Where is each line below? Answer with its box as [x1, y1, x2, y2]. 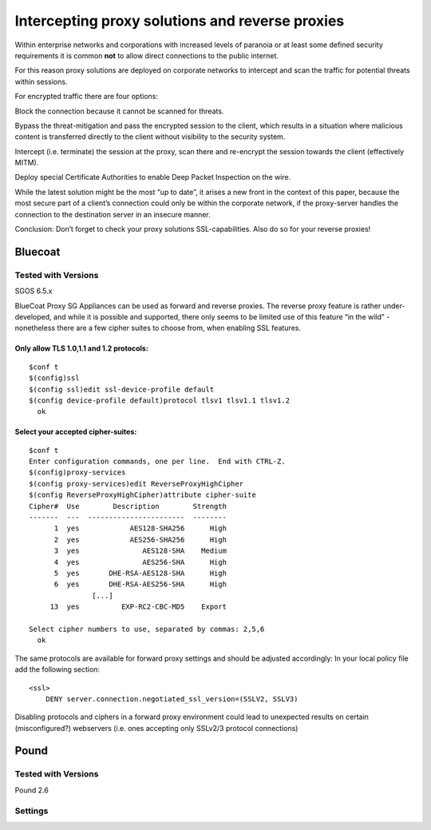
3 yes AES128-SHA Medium [53, 546, 227, 555]
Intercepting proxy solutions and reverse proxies [14, 12, 345, 30]
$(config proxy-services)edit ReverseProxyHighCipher [29, 479, 243, 488]
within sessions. [14, 77, 68, 86]
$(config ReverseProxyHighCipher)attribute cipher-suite [29, 490, 257, 499]
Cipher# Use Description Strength [29, 502, 227, 510]
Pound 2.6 [14, 785, 49, 795]
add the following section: [14, 665, 100, 674]
